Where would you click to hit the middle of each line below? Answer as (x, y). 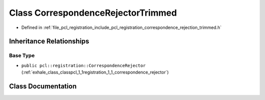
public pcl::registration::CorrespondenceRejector (83, 65)
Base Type (22, 55)
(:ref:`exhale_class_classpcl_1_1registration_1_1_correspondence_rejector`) (95, 72)
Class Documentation (43, 86)
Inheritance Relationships (49, 41)
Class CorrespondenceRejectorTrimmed (93, 13)
